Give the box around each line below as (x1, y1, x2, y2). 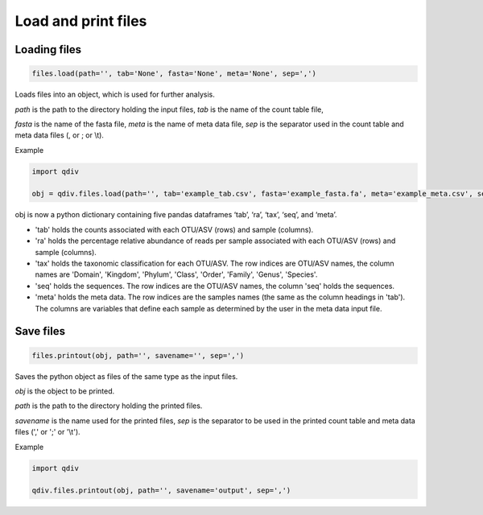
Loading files (14, 43, 82, 56)
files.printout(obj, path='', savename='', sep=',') (31, 351, 245, 360)
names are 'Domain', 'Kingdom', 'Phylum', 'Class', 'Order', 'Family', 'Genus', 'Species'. (35, 270, 318, 279)
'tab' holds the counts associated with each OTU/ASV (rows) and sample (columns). (35, 225, 314, 234)
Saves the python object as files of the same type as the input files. (14, 371, 238, 381)
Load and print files (14, 12, 147, 30)
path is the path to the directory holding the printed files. (14, 401, 203, 410)
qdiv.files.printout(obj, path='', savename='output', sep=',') (31, 486, 291, 495)
